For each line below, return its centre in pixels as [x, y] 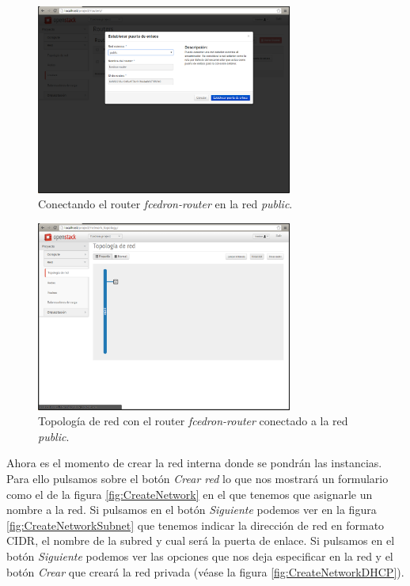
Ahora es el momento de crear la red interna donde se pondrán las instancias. [194, 463]
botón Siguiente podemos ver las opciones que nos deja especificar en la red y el [200, 556]
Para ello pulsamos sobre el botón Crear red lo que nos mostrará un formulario [197, 478]
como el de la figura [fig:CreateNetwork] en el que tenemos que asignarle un [190, 494]
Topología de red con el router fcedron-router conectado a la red [193, 421]
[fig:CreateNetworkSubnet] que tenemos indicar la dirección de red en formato [196, 525]
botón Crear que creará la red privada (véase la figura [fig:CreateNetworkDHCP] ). [205, 571]
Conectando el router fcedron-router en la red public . [165, 204]
